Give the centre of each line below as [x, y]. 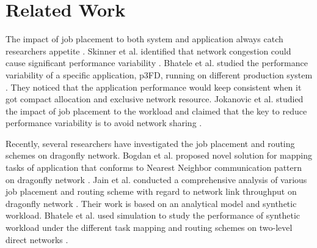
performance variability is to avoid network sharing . [104, 123]
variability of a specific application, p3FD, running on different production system [159, 74]
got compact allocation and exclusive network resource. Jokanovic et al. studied [155, 99]
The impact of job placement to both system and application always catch [144, 39]
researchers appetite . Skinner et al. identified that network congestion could [148, 51]
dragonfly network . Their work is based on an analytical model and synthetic [151, 203]
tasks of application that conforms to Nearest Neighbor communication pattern [154, 167]
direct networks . [37, 239]
